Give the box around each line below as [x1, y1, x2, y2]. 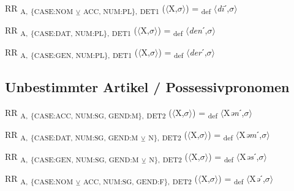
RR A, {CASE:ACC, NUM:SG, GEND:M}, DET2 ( [5, 106, 172, 120]
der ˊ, [189, 46, 207, 59]
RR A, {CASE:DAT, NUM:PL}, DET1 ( [5, 24, 138, 38]
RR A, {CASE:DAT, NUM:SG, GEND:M [5, 128, 138, 142]
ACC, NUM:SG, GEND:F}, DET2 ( [83, 171, 198, 186]
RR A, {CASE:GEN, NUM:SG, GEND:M [5, 150, 139, 164]
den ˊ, [189, 24, 208, 37]
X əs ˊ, [239, 150, 259, 162]
